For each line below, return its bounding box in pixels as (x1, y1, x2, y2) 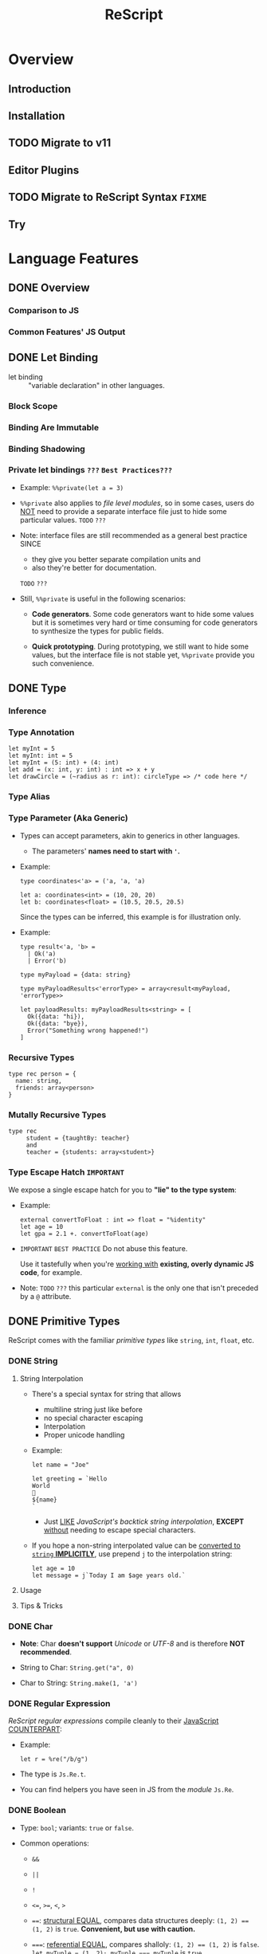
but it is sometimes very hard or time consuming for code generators (31, 618, 258, 627)
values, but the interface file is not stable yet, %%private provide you (31, 649, 255, 659)
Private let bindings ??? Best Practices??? (8, 465, 173, 476)
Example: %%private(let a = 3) (19, 482, 124, 492)
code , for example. (19, 1267, 82, 1277)
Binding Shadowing (8, 443, 85, 454)
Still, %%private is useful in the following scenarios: (19, 594, 186, 603)
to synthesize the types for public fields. (31, 626, 164, 635)
